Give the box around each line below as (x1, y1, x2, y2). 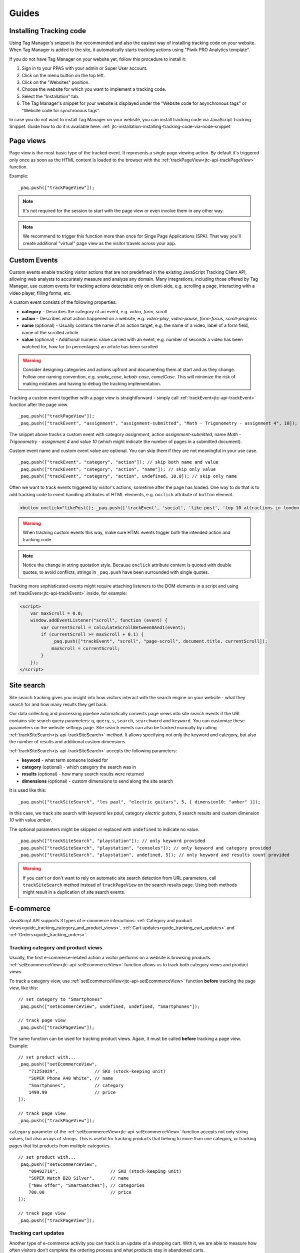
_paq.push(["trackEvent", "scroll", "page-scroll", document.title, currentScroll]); (51, 639, 267, 644)
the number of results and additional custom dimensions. (9, 738, 127, 744)
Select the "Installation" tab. (21, 93, 79, 99)
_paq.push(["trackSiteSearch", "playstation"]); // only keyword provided (18, 838, 205, 844)
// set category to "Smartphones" (18, 996, 102, 1002)
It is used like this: (9, 787, 46, 793)
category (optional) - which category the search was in (21, 764, 136, 770)
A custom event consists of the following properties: (9, 299, 117, 305)
